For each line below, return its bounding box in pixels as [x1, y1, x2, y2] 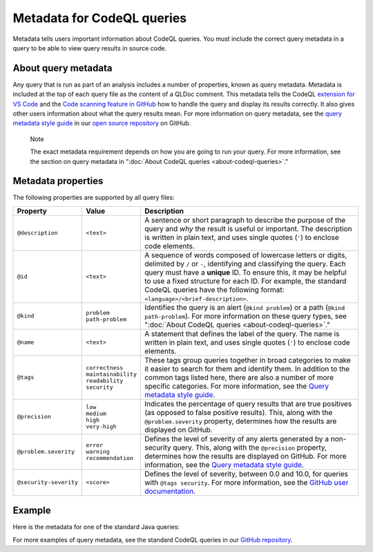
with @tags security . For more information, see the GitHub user [144, 477, 349, 487]
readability [86, 377, 124, 384]
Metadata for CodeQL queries [12, 10, 187, 26]
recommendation [86, 454, 134, 462]
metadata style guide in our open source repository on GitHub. [12, 119, 191, 127]
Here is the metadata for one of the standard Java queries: [12, 523, 180, 531]
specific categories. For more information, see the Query [144, 381, 329, 391]
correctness [86, 364, 124, 371]
